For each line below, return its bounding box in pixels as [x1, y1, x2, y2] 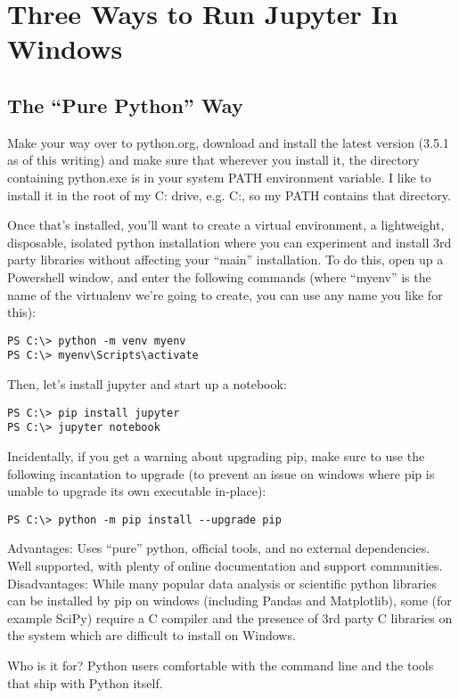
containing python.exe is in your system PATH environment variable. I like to [7, 167, 431, 186]
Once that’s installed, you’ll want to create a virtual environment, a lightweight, [7, 215, 445, 234]
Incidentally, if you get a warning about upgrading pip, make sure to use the [7, 446, 425, 465]
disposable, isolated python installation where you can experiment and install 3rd [7, 232, 452, 251]
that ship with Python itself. [7, 673, 163, 692]
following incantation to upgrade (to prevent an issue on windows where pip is [7, 464, 435, 483]
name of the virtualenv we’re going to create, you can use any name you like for [7, 285, 443, 304]
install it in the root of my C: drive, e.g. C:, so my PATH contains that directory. [7, 185, 451, 204]
